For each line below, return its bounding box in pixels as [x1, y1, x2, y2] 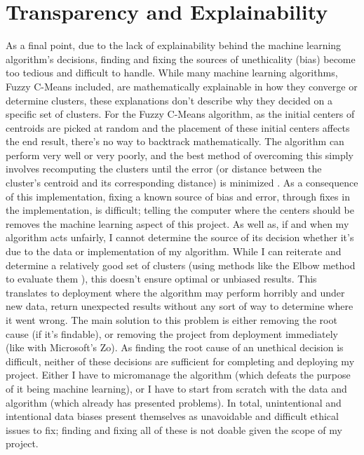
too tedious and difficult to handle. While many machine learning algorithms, [6, 65, 338, 80]
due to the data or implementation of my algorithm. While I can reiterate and [6, 244, 342, 259]
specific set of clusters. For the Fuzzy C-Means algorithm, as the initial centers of [6, 107, 355, 121]
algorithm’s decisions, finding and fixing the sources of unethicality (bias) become [6, 51, 356, 66]
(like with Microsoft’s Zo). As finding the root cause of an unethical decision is [6, 340, 344, 355]
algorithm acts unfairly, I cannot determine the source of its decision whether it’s [6, 230, 354, 245]
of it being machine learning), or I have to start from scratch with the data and [6, 381, 347, 395]
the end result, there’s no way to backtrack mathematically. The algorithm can [6, 134, 344, 149]
